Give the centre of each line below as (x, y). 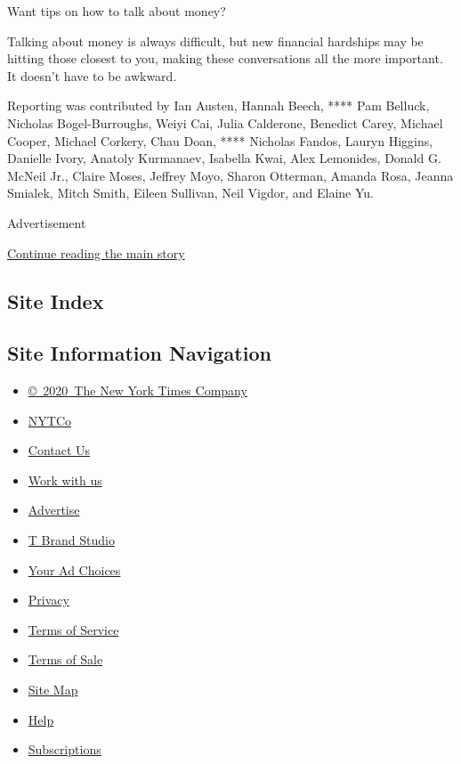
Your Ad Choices (74, 569)
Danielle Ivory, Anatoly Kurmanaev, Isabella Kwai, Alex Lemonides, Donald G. (224, 158)
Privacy (49, 600)
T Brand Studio (71, 540)
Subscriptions (65, 749)
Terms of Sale (65, 659)
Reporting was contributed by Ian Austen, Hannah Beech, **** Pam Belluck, (218, 106)
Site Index (56, 301)
